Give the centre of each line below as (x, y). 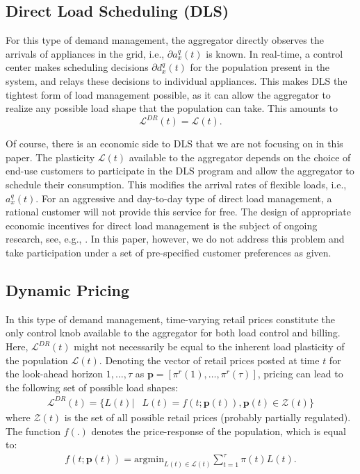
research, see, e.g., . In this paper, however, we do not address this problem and (175, 239)
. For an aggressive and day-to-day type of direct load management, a (184, 198)
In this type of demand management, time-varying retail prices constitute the (170, 319)
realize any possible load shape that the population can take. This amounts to (172, 108)
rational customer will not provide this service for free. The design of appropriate (178, 212)
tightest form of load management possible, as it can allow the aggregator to (168, 94)
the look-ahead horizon (55, 374)
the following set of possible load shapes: (92, 387)
